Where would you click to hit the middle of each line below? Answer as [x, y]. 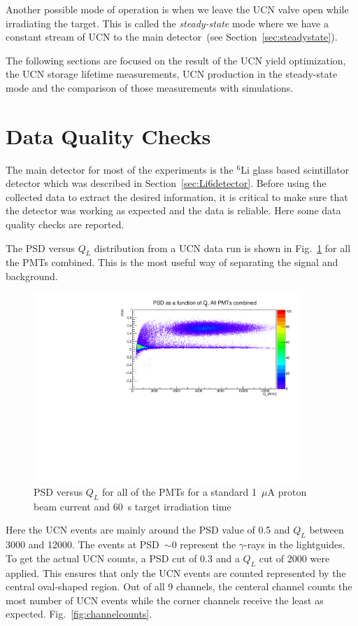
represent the [208, 544]
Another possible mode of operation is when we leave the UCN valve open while [177, 9]
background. [32, 276]
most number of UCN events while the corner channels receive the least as [165, 600]
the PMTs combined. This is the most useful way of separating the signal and [172, 262]
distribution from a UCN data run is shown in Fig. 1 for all [222, 248]
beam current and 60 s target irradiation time [133, 506]
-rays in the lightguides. [295, 544]
